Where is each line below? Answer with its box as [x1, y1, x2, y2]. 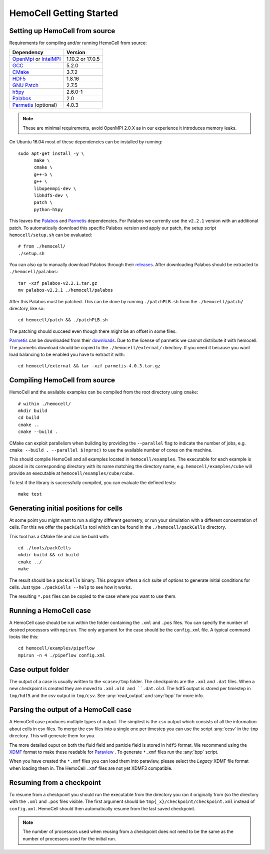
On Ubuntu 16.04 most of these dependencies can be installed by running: [9, 139, 162, 145]
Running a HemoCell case [9, 606, 91, 615]
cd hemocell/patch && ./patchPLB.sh [18, 317, 108, 323]
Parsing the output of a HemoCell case [9, 706, 132, 714]
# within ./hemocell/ [18, 401, 71, 406]
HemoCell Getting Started [9, 8, 118, 19]
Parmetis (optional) [12, 102, 57, 109]
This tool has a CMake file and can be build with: [9, 533, 109, 539]
